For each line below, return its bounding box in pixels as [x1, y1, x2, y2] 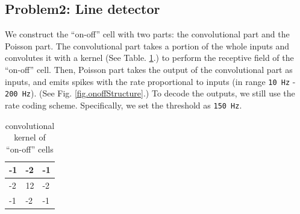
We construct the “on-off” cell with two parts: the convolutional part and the [5, 28, 290, 40]
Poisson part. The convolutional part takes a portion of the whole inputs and [5, 39, 289, 52]
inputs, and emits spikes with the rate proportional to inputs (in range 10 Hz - [5, 75, 296, 87]
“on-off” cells [6, 142, 54, 155]
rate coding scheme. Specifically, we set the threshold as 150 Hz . [5, 98, 242, 111]
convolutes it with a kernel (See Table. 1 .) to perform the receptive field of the [5, 51, 294, 64]
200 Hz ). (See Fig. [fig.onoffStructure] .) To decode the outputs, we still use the [5, 87, 295, 99]
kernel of [14, 131, 46, 143]
